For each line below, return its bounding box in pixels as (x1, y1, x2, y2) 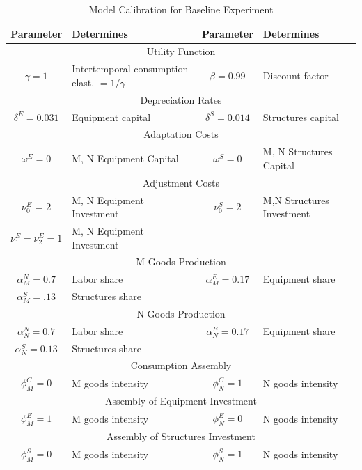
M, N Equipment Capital (72, 151, 179, 166)
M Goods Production (136, 254, 226, 269)
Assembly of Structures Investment (107, 429, 255, 444)
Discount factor (262, 68, 329, 83)
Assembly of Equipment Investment (105, 393, 257, 408)
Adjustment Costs (143, 175, 219, 189)
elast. (72, 75, 95, 89)
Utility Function (146, 44, 216, 58)
